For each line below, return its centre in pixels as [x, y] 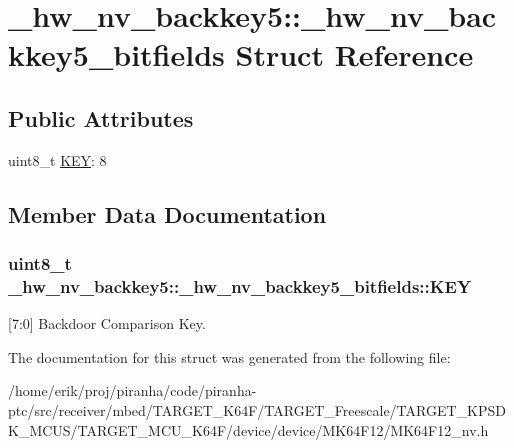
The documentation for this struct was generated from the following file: [229, 356]
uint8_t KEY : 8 [57, 159]
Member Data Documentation [167, 213]
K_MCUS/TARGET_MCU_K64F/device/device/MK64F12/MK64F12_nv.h [248, 429]
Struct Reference [354, 54]
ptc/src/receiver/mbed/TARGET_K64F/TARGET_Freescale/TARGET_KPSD [257, 410]
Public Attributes [101, 117]
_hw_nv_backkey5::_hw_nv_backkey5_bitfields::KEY [240, 285]
